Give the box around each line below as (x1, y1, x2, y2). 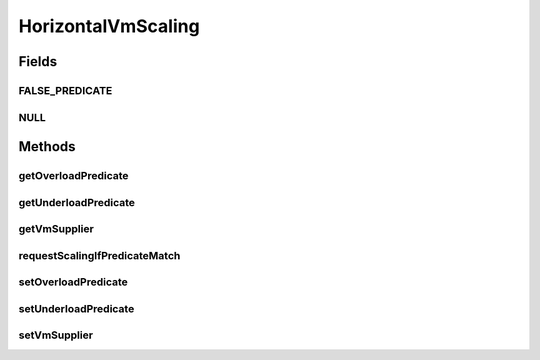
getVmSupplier (18, 222, 94, 236)
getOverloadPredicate (18, 169, 129, 183)
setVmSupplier (18, 328, 94, 342)
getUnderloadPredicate (18, 195, 135, 209)
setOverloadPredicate (18, 275, 129, 289)
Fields (18, 53, 58, 70)
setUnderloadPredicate (18, 301, 135, 315)
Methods (18, 138, 76, 155)
